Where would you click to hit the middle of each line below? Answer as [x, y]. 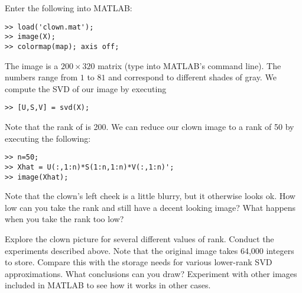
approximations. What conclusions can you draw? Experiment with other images [151, 273]
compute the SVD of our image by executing [86, 88]
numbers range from [41, 77]
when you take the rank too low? [64, 219]
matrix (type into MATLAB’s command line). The [189, 65]
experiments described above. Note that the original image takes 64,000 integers [150, 250]
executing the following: [48, 138]
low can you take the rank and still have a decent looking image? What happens [150, 207]
